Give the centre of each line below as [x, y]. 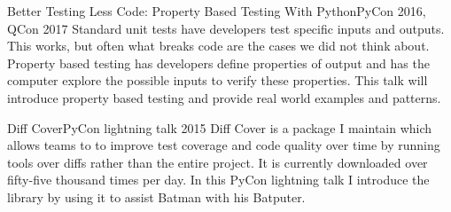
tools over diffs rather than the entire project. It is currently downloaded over [218, 162]
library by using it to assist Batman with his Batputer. [156, 196]
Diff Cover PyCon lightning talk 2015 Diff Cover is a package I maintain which [220, 127]
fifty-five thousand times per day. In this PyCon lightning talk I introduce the [218, 180]
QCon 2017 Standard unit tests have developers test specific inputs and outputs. [226, 28]
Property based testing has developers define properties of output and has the [218, 63]
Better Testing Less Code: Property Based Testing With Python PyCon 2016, [217, 11]
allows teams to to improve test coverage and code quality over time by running [224, 145]
